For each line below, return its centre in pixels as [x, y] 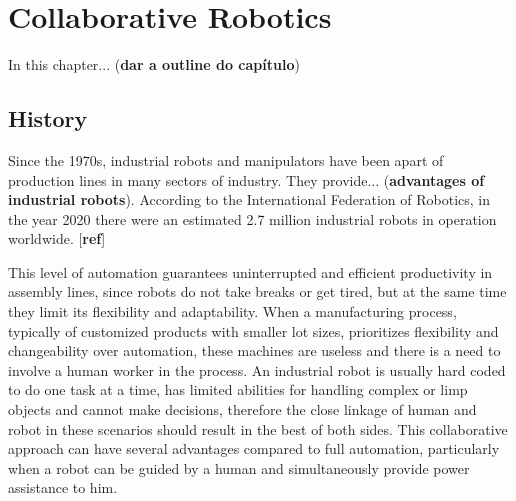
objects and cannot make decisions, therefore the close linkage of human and [242, 409]
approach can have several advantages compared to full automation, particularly [254, 448]
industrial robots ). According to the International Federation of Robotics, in [249, 199]
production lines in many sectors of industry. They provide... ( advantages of [246, 179]
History [48, 118]
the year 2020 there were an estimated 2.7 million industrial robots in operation [252, 218]
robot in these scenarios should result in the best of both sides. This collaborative [258, 428]
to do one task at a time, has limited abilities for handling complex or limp [238, 389]
